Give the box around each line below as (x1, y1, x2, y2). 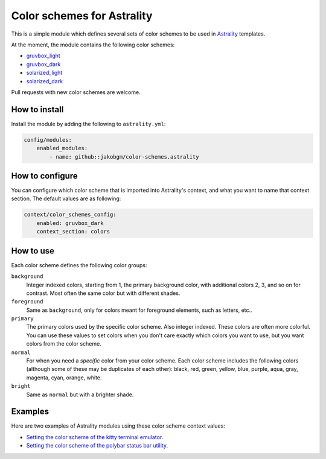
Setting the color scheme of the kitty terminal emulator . (26, 433, 164, 440)
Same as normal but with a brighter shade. (26, 391, 134, 398)
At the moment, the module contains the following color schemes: (11, 41, 175, 48)
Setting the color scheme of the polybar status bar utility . (26, 442, 168, 449)
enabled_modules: (36, 145, 88, 152)
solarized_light (26, 69, 63, 77)
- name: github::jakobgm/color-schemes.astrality (49, 153, 199, 160)
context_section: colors (36, 228, 110, 235)
